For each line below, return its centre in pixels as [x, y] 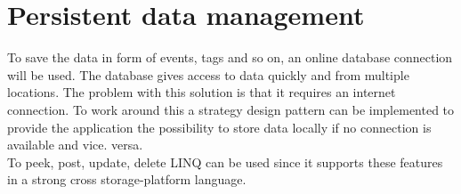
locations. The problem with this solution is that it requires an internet [202, 92]
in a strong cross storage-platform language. [127, 179]
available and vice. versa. [75, 145]
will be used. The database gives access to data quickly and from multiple [208, 74]
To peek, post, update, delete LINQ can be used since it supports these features [225, 162]
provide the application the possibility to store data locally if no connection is [219, 127]
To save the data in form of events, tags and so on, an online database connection [230, 57]
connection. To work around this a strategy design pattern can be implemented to [231, 109]
